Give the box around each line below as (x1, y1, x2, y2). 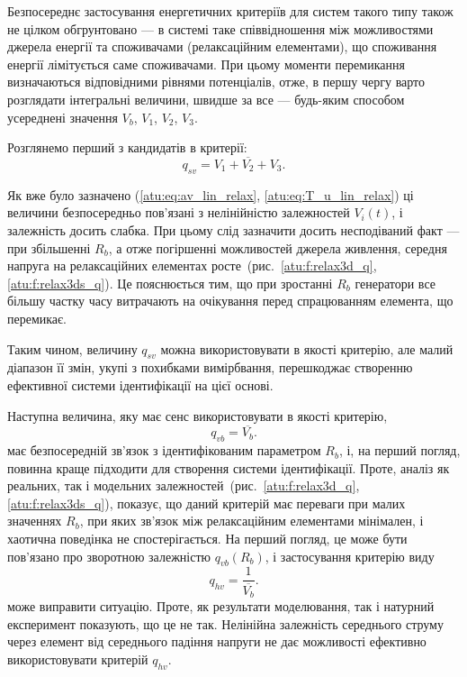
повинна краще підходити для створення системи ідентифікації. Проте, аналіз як (7, 458, 450, 477)
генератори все (355, 273, 436, 292)
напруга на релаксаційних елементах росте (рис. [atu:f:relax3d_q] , (7, 256, 377, 275)
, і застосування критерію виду (265, 546, 435, 565)
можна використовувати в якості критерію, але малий (160, 339, 454, 358)
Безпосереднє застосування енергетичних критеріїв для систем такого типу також (7, 2, 454, 20)
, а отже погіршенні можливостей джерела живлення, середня (108, 238, 447, 257)
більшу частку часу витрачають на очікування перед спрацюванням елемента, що (7, 291, 454, 310)
